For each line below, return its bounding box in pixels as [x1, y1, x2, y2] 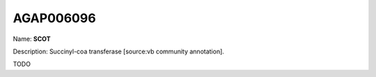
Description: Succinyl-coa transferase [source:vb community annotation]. [13, 47, 224, 55]
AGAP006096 [13, 10, 97, 26]
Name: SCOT [13, 35, 52, 43]
